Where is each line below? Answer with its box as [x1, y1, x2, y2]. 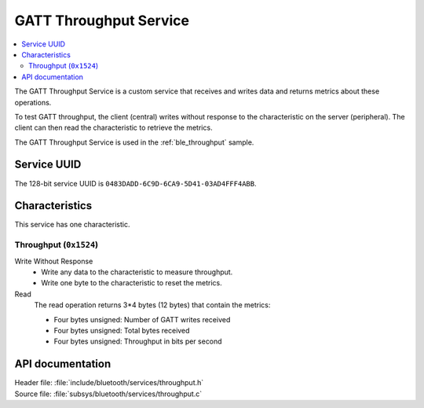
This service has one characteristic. [14, 220, 130, 230]
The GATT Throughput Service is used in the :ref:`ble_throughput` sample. [14, 138, 254, 147]
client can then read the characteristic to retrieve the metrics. [14, 123, 213, 133]
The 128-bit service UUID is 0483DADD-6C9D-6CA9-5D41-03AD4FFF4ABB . [14, 178, 257, 188]
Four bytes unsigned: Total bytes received [53, 325, 190, 335]
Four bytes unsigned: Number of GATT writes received [53, 314, 231, 324]
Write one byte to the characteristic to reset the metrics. [41, 278, 223, 288]
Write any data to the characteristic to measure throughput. [41, 267, 233, 277]
